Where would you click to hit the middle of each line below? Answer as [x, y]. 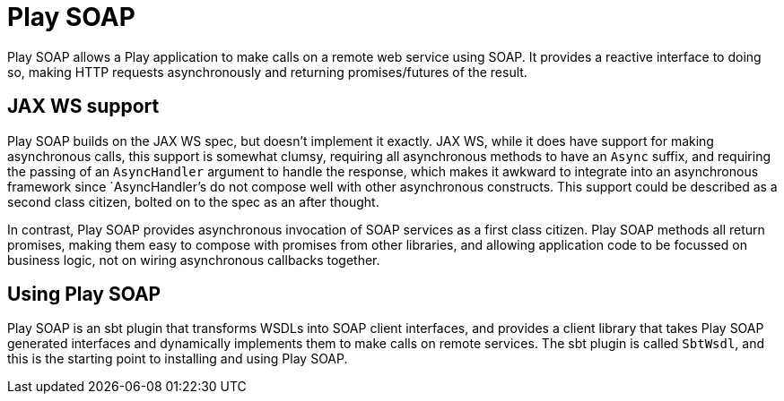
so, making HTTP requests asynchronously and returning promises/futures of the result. [267, 72]
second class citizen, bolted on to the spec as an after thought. [193, 201]
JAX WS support [83, 107]
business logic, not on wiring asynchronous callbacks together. [194, 260]
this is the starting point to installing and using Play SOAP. [178, 359]
